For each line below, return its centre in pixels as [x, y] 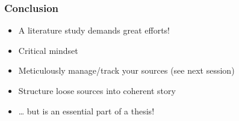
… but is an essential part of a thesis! [86, 111]
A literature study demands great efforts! [94, 30]
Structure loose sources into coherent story [97, 90]
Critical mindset [48, 50]
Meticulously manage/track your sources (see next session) [126, 70]
